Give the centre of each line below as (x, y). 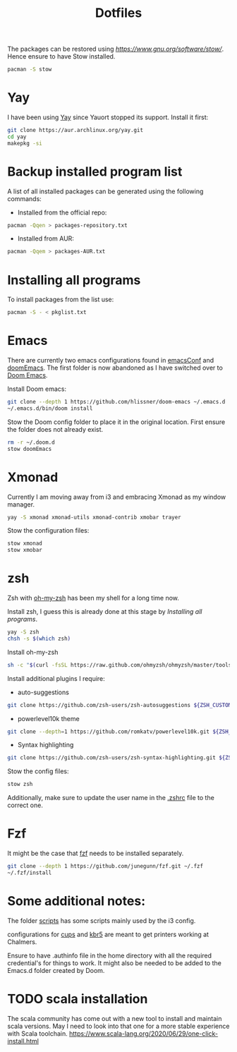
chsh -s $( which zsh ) (39, 639)
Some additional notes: (77, 901)
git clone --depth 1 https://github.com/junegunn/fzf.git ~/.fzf (105, 866)
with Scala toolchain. (38, 1033)
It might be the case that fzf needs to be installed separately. (96, 853)
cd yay (17, 137)
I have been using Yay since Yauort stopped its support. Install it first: (108, 117)
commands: (25, 198)
